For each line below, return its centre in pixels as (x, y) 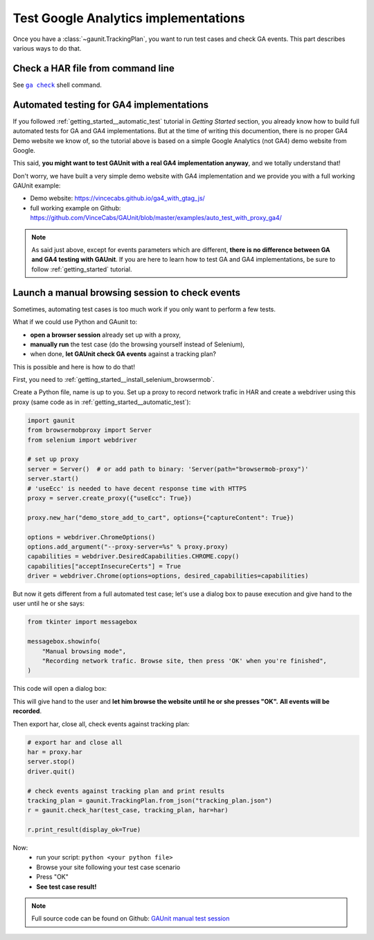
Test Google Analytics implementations (129, 18)
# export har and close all (75, 742)
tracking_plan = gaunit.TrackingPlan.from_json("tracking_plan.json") (150, 800)
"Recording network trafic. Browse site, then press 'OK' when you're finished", (184, 661)
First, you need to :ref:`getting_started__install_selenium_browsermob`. (114, 380)
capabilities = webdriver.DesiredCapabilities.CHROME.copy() (133, 556)
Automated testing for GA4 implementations (111, 104)
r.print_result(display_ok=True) (84, 830)
